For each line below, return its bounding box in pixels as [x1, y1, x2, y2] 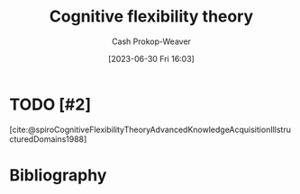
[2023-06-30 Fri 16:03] [107, 53, 195, 64]
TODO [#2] [9, 94, 92, 114]
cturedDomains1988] [9, 133, 87, 145]
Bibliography [9, 164, 107, 185]
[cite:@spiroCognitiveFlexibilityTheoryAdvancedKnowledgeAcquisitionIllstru [9, 124, 291, 135]
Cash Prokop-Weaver [111, 36, 192, 47]
